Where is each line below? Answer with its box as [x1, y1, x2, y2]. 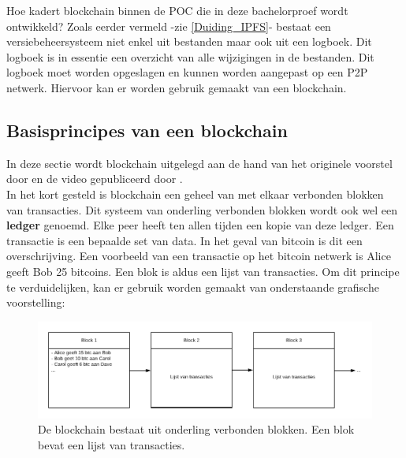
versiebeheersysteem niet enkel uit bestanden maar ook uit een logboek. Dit [6, 33, 372, 50]
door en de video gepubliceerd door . [6, 170, 183, 187]
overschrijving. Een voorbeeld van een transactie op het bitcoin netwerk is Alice [6, 248, 391, 264]
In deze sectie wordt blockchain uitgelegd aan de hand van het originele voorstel [6, 155, 393, 171]
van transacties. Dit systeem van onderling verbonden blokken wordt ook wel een [6, 201, 398, 218]
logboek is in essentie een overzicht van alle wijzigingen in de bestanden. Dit [6, 48, 374, 65]
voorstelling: [6, 294, 65, 311]
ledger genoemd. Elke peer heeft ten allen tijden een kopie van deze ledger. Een [6, 217, 394, 233]
